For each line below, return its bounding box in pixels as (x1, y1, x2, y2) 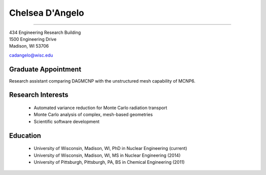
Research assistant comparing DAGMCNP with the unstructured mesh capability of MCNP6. (9, 78, 196, 84)
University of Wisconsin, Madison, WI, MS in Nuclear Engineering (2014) (33, 152, 181, 158)
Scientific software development (33, 118, 100, 124)
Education (9, 131, 41, 140)
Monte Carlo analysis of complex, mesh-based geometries (33, 112, 153, 117)
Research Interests (9, 91, 68, 99)
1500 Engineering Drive (9, 36, 57, 42)
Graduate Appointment (9, 65, 81, 73)
